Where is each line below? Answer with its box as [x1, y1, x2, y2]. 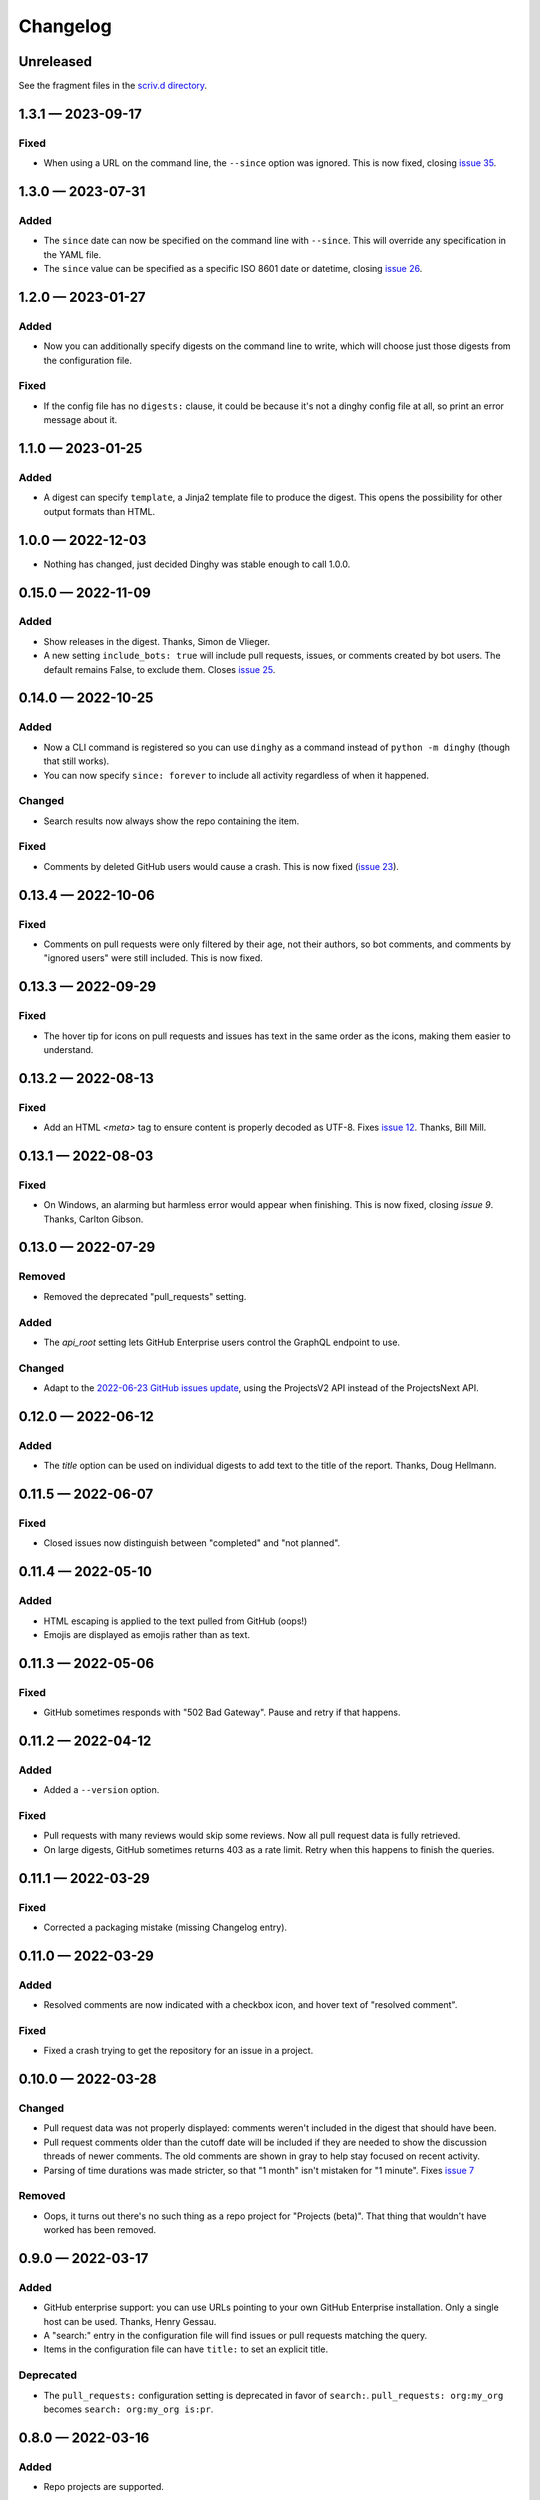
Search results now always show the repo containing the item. [43, 815, 300, 827]
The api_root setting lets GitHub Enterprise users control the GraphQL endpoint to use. [43, 1336, 400, 1348]
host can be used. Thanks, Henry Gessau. [43, 2315, 217, 2327]
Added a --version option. [43, 1784, 160, 1796]
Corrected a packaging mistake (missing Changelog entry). [43, 1921, 288, 1933]
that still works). [43, 755, 110, 767]
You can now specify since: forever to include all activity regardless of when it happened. [43, 769, 430, 781]
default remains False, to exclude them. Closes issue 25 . [43, 663, 276, 675]
